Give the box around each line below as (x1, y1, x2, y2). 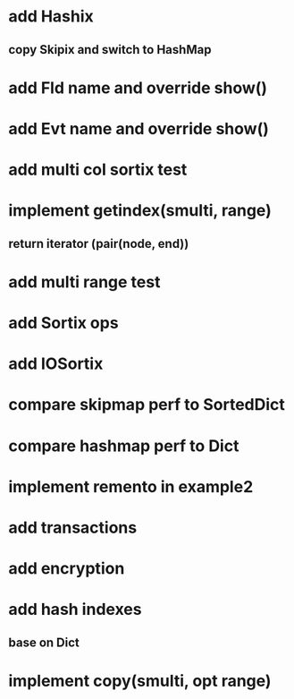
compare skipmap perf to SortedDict (8, 395, 285, 415)
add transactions (8, 517, 138, 538)
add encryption (8, 558, 125, 579)
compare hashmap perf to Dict (8, 436, 239, 456)
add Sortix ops (8, 313, 119, 333)
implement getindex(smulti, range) (8, 200, 272, 221)
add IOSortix (8, 354, 104, 374)
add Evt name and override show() (8, 118, 269, 139)
